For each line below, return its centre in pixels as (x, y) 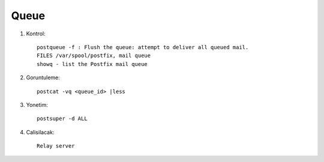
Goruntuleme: (43, 77)
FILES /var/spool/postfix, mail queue (94, 56)
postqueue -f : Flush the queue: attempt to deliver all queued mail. (143, 47)
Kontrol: (36, 34)
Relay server (56, 146)
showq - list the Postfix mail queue (92, 64)
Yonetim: (37, 104)
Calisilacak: (40, 132)
